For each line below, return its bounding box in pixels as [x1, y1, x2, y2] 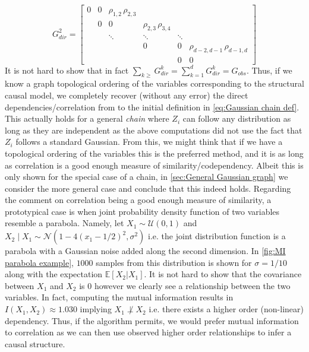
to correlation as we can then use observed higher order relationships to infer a [5, 326, 292, 338]
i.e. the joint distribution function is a [148, 230, 286, 242]
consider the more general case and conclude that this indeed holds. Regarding [5, 182, 291, 194]
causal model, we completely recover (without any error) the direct [5, 88, 248, 101]
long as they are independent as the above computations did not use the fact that [5, 123, 302, 136]
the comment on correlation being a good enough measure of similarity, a [5, 194, 272, 206]
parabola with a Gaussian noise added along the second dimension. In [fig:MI [5, 245, 286, 257]
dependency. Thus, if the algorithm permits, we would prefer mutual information [5, 314, 299, 326]
